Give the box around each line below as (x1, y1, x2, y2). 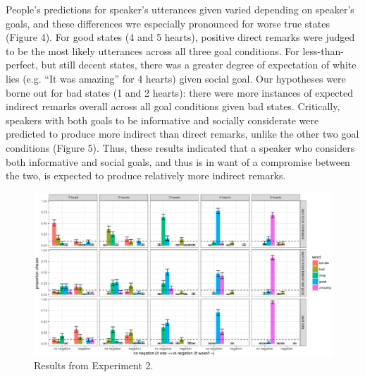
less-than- (302, 43, 344, 58)
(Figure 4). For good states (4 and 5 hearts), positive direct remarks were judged (6, 30, 355, 44)
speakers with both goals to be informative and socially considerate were (6, 112, 319, 127)
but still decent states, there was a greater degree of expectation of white (41, 57, 357, 72)
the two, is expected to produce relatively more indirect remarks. (6, 168, 286, 183)
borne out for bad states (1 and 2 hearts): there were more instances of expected (6, 85, 353, 100)
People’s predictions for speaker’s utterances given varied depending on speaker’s (6, 2, 354, 16)
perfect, (6, 57, 38, 72)
